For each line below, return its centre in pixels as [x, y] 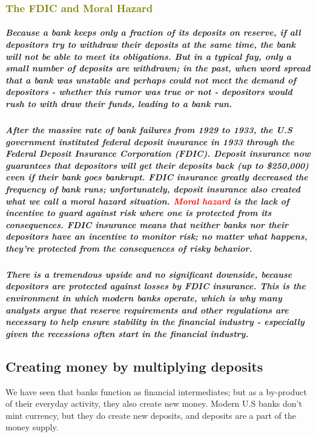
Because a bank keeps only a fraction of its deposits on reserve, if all [153, 32]
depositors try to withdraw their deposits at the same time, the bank [151, 44]
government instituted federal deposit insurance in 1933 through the [150, 141]
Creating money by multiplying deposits [134, 366]
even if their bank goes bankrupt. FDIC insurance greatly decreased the [157, 177]
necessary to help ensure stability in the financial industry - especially [155, 322]
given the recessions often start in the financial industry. [127, 333]
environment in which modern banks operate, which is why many [144, 298]
